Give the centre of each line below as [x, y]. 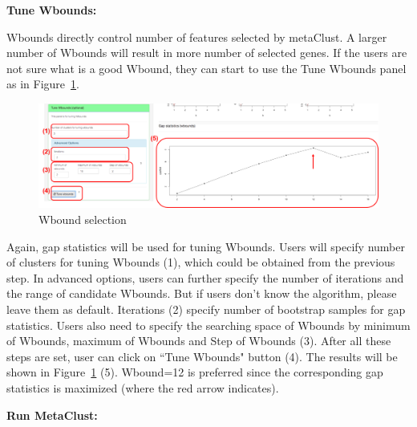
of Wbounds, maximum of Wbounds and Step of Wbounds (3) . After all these [199, 341]
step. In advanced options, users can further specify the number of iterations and [205, 277]
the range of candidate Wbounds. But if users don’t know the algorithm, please [202, 293]
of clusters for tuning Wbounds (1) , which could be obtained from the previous [201, 262]
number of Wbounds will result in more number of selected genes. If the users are [207, 53]
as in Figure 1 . [43, 84]
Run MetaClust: [52, 415]
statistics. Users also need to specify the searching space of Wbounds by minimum [208, 325]
